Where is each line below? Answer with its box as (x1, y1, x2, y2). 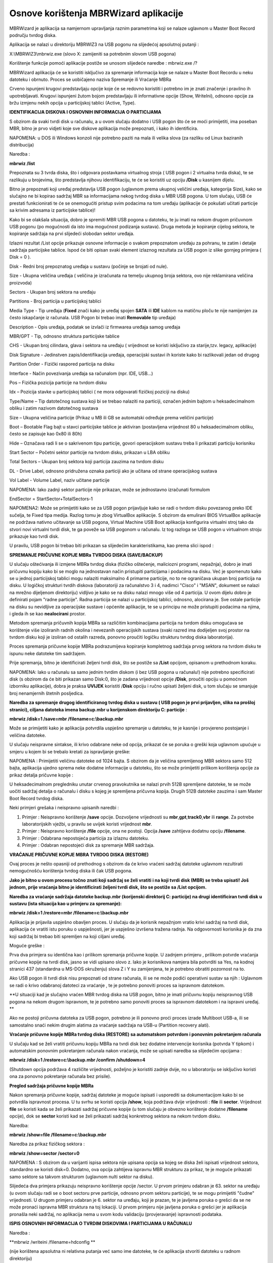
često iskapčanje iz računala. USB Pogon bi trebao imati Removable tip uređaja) (9, 315, 176, 321)
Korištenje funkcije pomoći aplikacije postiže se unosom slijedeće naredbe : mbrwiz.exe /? (9, 60, 198, 66)
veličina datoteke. (9, 732, 47, 738)
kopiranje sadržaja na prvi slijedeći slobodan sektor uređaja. (9, 230, 134, 237)
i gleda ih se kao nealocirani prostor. (9, 610, 86, 616)
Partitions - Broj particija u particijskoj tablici (9, 298, 101, 304)
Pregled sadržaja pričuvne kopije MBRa (9, 1083, 94, 1089)
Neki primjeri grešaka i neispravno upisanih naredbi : (9, 805, 119, 811)
